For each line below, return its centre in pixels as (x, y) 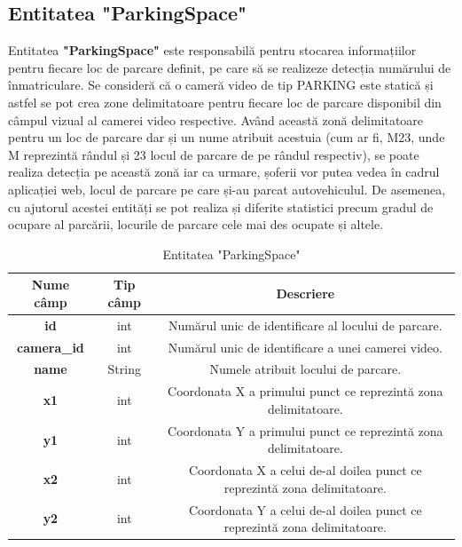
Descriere (305, 293)
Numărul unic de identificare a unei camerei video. (305, 347)
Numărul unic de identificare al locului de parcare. (305, 325)
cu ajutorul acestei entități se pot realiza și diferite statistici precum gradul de (221, 206)
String (124, 369)
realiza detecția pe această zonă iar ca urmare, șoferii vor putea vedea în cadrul (224, 172)
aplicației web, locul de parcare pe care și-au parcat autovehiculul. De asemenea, (227, 189)
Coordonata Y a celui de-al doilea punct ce (305, 509)
